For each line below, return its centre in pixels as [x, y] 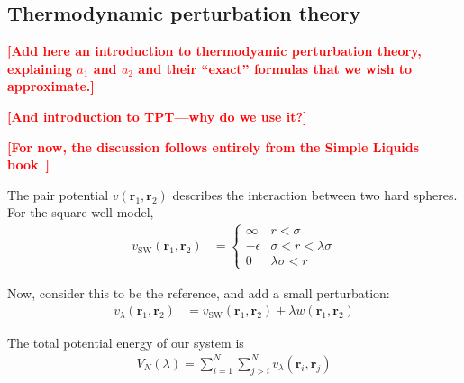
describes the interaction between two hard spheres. [315, 194]
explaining [40, 68]
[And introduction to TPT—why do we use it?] [157, 116]
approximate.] [51, 86]
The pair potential [58, 194]
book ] [28, 164]
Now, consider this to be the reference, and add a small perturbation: [199, 292]
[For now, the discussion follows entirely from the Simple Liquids [214, 146]
